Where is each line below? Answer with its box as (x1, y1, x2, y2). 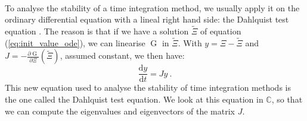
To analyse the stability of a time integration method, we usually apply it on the (5, 1, 300, 14)
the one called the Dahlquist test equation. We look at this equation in (5, 93, 263, 106)
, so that (271, 93, 303, 106)
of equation (200, 25, 241, 37)
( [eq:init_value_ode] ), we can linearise (5, 36, 145, 49)
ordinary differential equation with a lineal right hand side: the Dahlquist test (5, 13, 289, 26)
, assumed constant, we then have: (60, 49, 185, 62)
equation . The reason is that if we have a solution (5, 25, 189, 37)
